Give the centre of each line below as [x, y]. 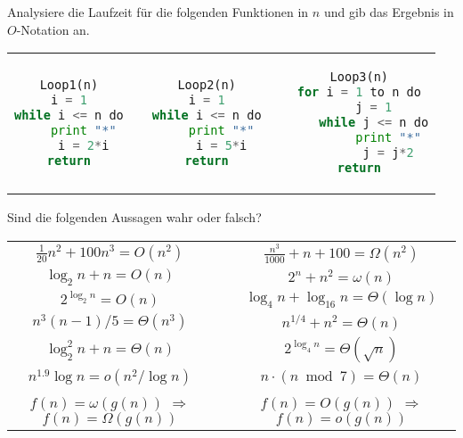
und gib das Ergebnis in [389, 12]
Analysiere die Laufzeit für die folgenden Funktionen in [158, 12]
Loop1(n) [69, 84]
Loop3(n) [359, 77]
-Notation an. [53, 29]
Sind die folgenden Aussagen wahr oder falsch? [134, 217]
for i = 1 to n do [359, 92]
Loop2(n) [207, 84]
